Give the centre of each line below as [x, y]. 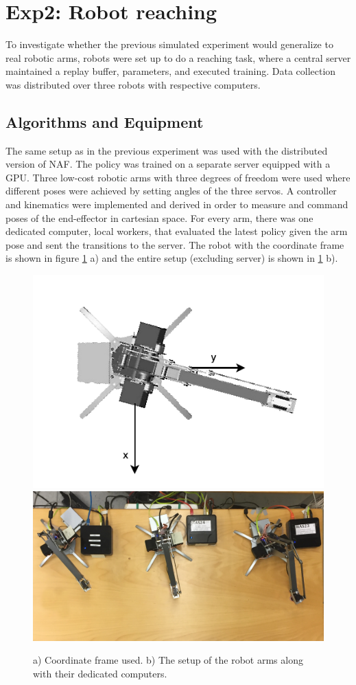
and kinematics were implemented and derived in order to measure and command [177, 204]
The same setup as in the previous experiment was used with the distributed [167, 150]
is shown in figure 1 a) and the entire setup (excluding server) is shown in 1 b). [172, 258]
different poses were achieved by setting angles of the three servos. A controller [171, 191]
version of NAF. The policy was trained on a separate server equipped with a [168, 164]
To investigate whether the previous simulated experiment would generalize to [169, 44]
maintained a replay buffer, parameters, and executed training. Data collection [171, 71]
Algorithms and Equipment [105, 121]
